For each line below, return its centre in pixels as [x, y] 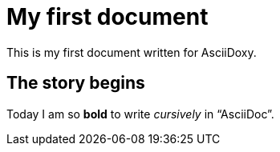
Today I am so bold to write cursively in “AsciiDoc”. [140, 114]
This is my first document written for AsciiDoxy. [132, 52]
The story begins [76, 83]
